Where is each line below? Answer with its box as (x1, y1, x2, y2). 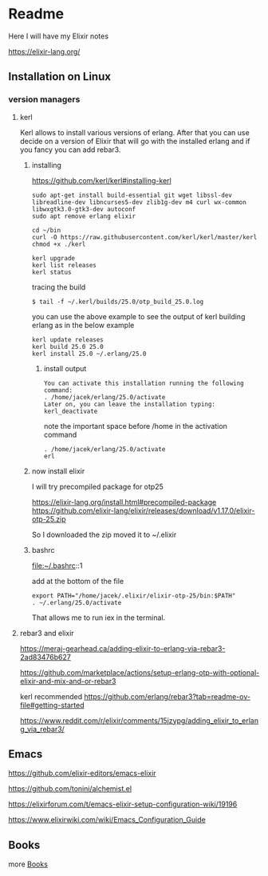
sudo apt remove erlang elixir (31, 212, 136, 220)
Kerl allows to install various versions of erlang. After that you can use (19, 127, 250, 137)
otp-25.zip (31, 514, 66, 524)
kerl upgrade (31, 254, 76, 262)
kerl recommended (19, 691, 83, 701)
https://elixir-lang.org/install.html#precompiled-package (31, 497, 217, 506)
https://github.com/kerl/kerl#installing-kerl (31, 175, 171, 185)
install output (43, 363, 87, 373)
